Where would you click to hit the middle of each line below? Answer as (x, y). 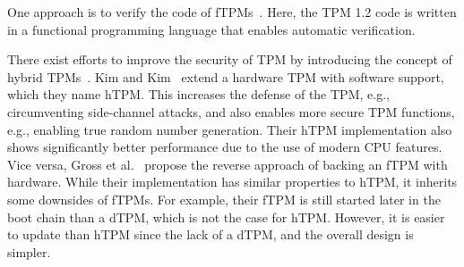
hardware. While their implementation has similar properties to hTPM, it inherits (232, 182)
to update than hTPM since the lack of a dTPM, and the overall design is (211, 234)
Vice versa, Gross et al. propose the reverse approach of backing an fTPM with (228, 164)
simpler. (29, 251)
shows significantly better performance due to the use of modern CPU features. (225, 147)
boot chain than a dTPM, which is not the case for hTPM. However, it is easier (226, 217)
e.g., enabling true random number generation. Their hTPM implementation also (230, 129)
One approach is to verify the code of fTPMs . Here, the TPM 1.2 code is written (232, 12)
